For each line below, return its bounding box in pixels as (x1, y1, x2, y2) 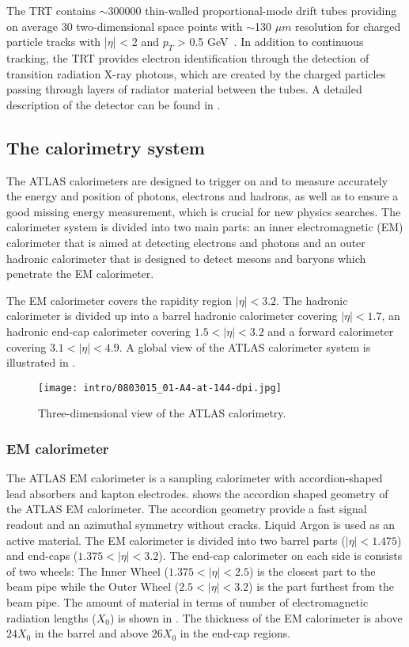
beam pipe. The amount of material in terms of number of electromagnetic (6, 593, 369, 610)
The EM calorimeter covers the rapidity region (6, 291, 233, 308)
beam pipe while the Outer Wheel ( (6, 578, 180, 595)
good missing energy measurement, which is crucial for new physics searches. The (6, 203, 401, 219)
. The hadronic (276, 291, 348, 308)
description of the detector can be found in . (6, 96, 221, 112)
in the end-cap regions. (180, 625, 291, 641)
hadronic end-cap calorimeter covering (6, 322, 191, 339)
